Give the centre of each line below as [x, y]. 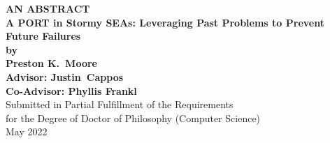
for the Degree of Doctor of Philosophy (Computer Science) [133, 118]
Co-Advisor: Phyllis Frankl [71, 90]
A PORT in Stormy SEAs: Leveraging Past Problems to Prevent [165, 22]
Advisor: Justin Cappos [65, 76]
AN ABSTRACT [48, 8]
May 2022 [27, 131]
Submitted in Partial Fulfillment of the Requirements [120, 104]
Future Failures [43, 36]
